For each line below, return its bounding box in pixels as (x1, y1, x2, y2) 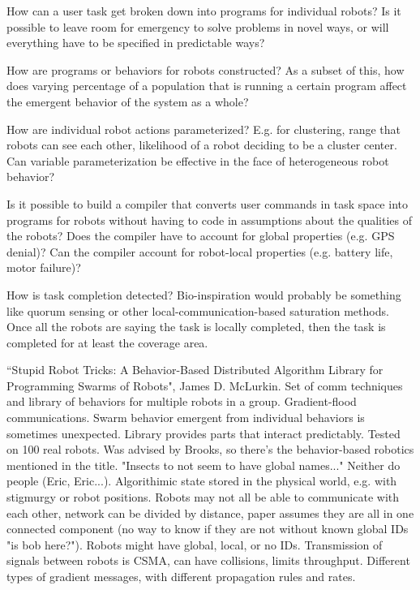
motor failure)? (6, 259, 81, 276)
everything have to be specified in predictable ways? (6, 34, 265, 51)
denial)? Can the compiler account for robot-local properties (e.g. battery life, (6, 243, 393, 260)
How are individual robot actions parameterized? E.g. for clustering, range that (6, 120, 401, 137)
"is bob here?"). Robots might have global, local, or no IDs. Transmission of (6, 536, 383, 553)
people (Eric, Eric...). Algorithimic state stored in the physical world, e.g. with (6, 472, 397, 489)
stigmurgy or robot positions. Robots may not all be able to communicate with (6, 489, 400, 506)
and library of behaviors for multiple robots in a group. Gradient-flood (6, 393, 357, 410)
